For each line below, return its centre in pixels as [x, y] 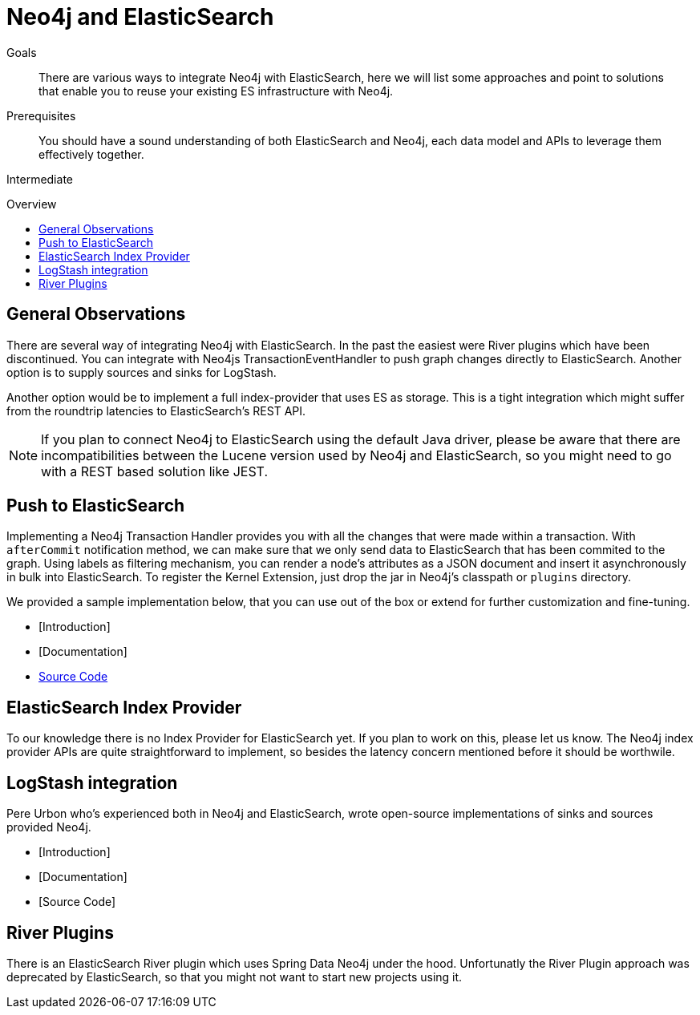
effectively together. [91, 154]
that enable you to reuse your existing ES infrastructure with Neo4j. [216, 91]
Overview [32, 204]
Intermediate [40, 179]
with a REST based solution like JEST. [155, 471]
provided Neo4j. [49, 827]
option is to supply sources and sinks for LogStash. [142, 372]
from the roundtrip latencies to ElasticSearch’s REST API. [156, 410]
